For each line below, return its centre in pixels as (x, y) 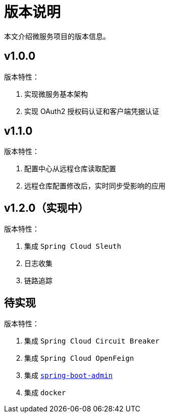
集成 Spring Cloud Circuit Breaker (92, 341)
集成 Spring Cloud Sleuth (73, 246)
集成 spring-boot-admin (69, 375)
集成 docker (45, 393)
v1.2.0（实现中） (46, 208)
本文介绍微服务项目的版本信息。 (57, 36)
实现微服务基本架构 (56, 94)
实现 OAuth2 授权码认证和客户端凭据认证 (92, 111)
